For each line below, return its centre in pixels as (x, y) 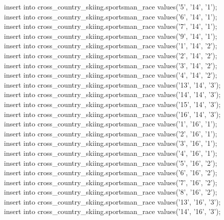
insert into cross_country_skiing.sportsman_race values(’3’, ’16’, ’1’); (111, 143)
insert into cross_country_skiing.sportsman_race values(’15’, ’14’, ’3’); (112, 104)
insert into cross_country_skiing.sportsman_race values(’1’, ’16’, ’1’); (111, 124)
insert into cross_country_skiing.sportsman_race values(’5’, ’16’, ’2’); (111, 163)
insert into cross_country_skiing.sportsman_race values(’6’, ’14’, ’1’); (111, 16)
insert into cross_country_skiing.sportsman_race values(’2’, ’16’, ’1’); (111, 133)
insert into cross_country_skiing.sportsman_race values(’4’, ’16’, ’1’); (111, 153)
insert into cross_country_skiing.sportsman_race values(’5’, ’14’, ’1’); (111, 6)
